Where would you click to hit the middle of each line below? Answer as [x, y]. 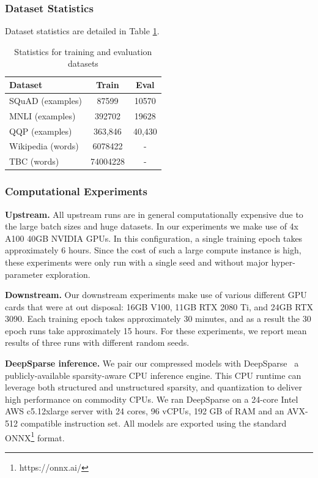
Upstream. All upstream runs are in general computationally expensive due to [154, 214]
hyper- [283, 262]
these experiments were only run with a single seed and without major [137, 262]
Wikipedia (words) [44, 146]
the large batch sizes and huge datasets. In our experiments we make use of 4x [152, 226]
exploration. [68, 274]
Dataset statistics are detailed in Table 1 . [82, 31]
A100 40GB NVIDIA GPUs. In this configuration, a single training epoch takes [154, 238]
